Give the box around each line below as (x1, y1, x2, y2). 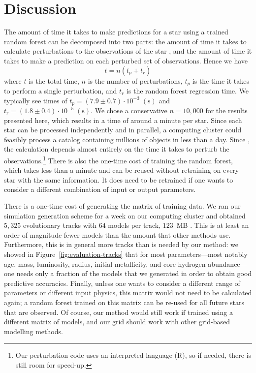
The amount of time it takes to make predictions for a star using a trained (4, 27, 228, 37)
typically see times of (4, 95, 67, 105)
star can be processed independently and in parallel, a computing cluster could (4, 124, 242, 135)
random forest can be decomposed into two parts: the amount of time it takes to (4, 36, 247, 46)
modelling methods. (4, 326, 63, 336)
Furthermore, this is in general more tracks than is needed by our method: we (4, 239, 238, 249)
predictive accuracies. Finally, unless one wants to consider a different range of (4, 278, 240, 288)
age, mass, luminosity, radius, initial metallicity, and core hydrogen (4, 258, 206, 269)
